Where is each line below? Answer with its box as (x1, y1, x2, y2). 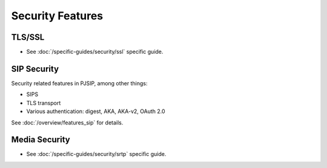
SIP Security (11, 63, 59, 74)
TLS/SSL (11, 32, 45, 42)
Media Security (11, 135, 70, 145)
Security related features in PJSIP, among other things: (11, 79, 148, 87)
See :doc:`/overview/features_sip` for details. (11, 118, 124, 126)
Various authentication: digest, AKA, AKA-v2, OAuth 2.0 (26, 108, 166, 115)
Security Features (11, 9, 103, 22)
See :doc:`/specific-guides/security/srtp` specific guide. (26, 150, 167, 158)
